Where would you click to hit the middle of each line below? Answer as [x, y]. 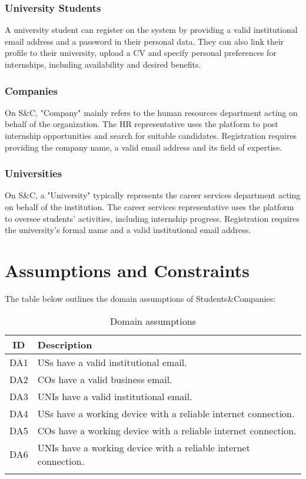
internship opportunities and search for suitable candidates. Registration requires [151, 135]
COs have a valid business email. [105, 379]
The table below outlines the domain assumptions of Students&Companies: [140, 298]
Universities [34, 173]
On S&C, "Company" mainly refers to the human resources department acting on [151, 112]
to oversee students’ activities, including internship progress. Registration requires [152, 218]
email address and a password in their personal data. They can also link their [144, 41]
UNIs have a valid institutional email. [115, 396]
